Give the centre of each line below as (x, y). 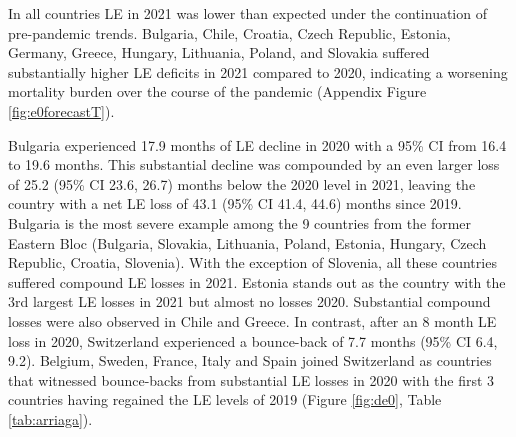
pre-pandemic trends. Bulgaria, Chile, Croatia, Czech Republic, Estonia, (229, 32)
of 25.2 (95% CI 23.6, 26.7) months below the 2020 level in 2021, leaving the (242, 183)
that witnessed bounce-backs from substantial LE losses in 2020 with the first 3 (251, 379)
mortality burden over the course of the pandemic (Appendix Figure (217, 91)
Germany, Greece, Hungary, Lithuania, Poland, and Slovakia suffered (219, 52)
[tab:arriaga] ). (50, 418)
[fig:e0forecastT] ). (61, 110)
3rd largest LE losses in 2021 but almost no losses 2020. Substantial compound (249, 301)
